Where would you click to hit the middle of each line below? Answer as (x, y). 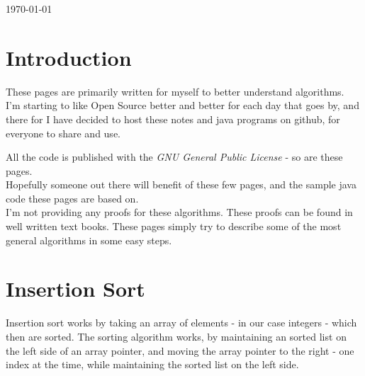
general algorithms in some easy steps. (89, 240)
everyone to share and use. (63, 133)
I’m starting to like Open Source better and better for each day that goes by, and (182, 105)
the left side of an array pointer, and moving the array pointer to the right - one (180, 350)
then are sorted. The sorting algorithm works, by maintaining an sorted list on (176, 336)
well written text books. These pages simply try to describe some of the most (174, 226)
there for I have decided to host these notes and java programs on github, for (173, 119)
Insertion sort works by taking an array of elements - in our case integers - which (181, 323)
